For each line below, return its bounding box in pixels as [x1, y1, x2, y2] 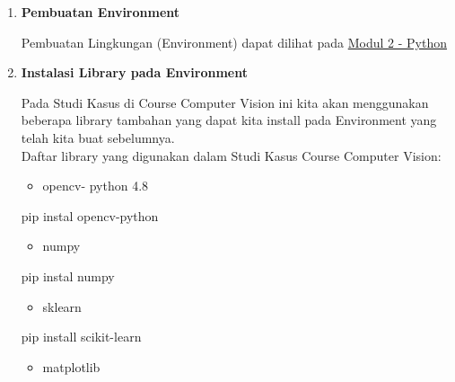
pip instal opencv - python [21, 206, 159, 225]
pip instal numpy [21, 266, 115, 285]
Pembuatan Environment [21, 3, 180, 21]
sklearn [42, 297, 82, 315]
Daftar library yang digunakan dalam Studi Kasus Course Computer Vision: [21, 146, 442, 164]
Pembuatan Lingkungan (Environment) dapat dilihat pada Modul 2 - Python [21, 32, 448, 51]
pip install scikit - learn [21, 327, 142, 346]
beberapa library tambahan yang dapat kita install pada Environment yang [21, 111, 437, 129]
